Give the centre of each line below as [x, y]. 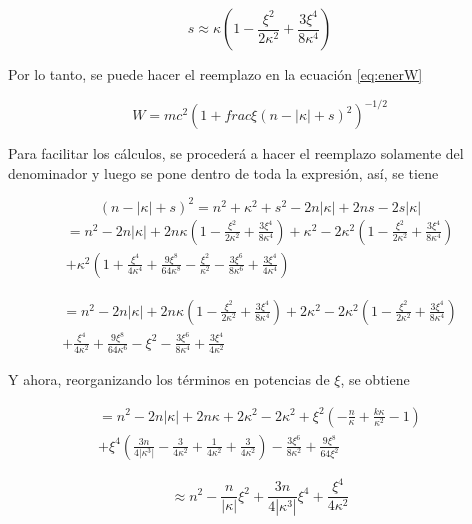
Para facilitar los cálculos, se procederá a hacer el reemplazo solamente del [236, 153]
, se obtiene [375, 378]
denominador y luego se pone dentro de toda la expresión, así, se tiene [223, 172]
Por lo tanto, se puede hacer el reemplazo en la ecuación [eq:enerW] [215, 74]
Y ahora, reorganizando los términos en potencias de [169, 378]
